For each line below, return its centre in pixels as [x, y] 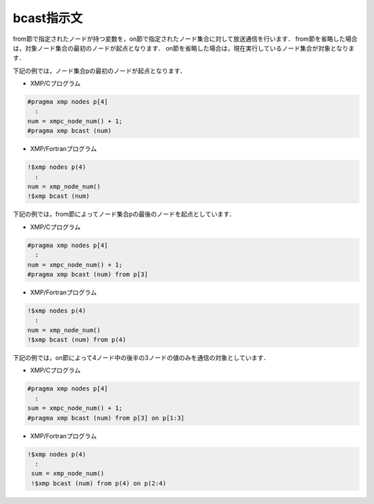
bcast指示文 [48, 18]
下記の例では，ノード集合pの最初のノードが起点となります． [99, 71]
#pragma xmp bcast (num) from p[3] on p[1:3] [106, 418]
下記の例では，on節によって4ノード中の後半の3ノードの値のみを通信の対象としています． [141, 358]
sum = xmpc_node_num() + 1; [75, 408]
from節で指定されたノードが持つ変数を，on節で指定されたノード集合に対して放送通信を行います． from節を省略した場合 [185, 39]
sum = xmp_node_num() [68, 474]
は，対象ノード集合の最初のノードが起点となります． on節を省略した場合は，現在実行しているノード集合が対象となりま [184, 48]
